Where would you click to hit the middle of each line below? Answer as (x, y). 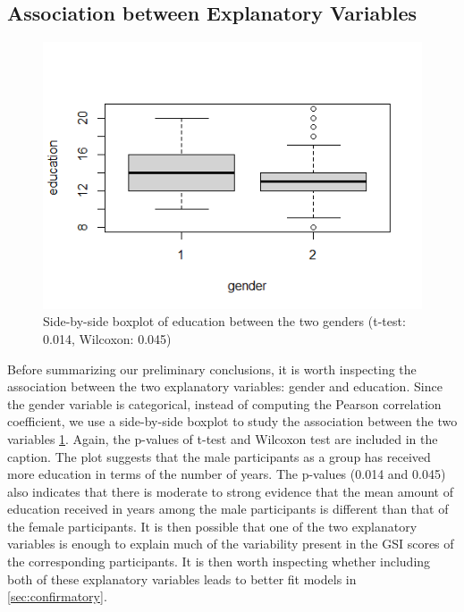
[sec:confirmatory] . (57, 596)
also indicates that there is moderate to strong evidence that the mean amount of (230, 491)
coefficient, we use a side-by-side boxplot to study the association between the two (232, 421)
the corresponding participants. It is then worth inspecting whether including (219, 562)
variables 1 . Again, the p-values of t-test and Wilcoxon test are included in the (223, 438)
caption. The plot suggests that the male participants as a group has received (219, 456)
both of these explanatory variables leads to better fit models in (182, 578)
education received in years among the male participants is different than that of (228, 509)
